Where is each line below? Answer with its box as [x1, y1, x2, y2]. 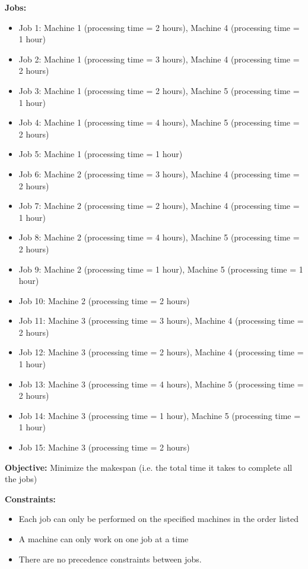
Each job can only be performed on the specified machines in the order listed [18, 512, 299, 525]
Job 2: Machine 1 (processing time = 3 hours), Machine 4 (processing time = [18, 52, 300, 65]
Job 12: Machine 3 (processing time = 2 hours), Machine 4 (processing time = [18, 346, 304, 358]
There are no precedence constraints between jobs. [18, 552, 202, 565]
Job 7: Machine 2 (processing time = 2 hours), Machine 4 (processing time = [18, 199, 300, 212]
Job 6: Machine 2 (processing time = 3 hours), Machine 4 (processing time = [18, 167, 300, 180]
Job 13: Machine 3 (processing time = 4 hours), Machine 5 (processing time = [18, 377, 304, 390]
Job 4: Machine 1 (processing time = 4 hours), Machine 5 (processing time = [18, 116, 300, 129]
